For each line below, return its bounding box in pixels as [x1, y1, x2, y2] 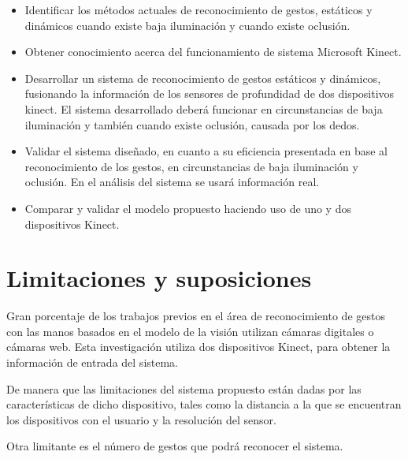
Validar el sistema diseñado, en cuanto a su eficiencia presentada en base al [24, 143, 388, 159]
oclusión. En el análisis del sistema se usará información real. [24, 174, 320, 190]
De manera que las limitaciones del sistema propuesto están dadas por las [6, 380, 362, 397]
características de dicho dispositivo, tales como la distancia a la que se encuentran [6, 396, 402, 412]
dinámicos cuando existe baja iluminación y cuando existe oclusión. [24, 17, 351, 33]
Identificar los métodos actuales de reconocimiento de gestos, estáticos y [24, 2, 373, 17]
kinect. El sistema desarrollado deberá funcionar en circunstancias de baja [24, 100, 383, 117]
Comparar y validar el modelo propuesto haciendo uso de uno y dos [24, 200, 351, 216]
